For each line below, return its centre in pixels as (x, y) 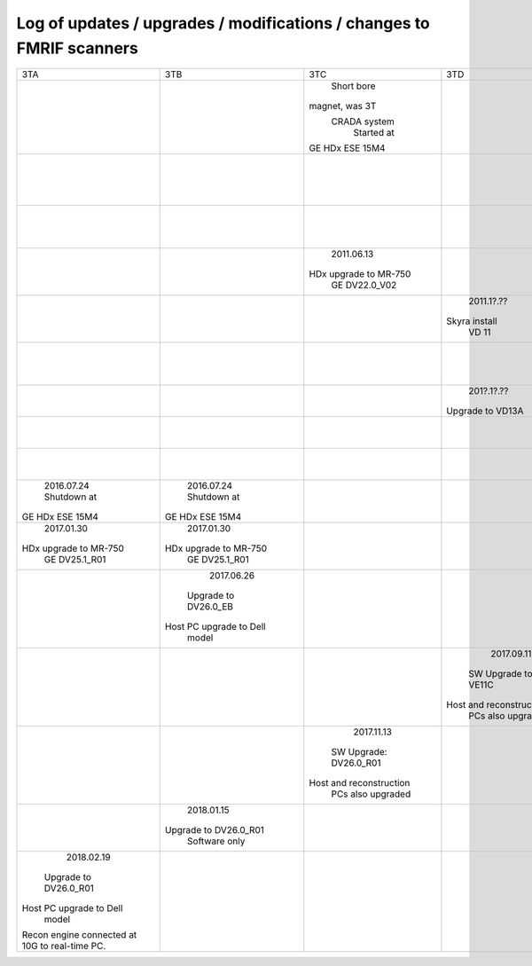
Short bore (353, 86)
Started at (374, 133)
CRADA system (363, 122)
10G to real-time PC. (64, 946)
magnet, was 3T (343, 106)
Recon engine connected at (79, 935)
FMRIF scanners (78, 48)
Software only (216, 841)
